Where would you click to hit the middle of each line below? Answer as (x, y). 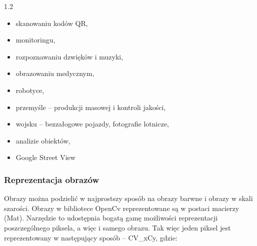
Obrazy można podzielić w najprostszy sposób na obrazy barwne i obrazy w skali (128, 198)
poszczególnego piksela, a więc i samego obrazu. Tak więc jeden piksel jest (117, 227)
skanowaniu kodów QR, (52, 23)
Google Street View (45, 157)
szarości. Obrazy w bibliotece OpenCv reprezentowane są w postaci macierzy (122, 208)
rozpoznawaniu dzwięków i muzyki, (69, 56)
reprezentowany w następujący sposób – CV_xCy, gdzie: (91, 237)
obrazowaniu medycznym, (55, 73)
